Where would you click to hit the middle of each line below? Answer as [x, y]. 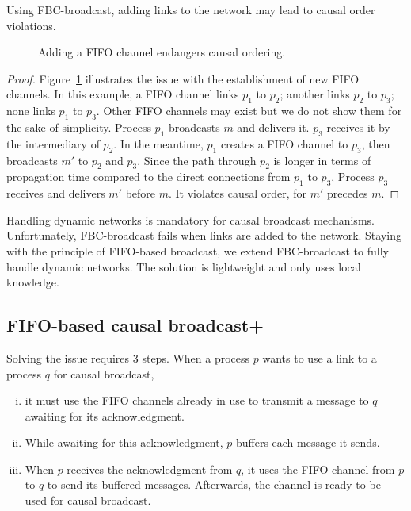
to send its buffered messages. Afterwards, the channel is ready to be [214, 484]
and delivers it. [273, 127]
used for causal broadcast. [88, 500]
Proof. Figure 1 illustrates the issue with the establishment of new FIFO [183, 78]
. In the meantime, [158, 143]
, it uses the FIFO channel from [318, 469]
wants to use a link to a [320, 357]
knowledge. [33, 282]
